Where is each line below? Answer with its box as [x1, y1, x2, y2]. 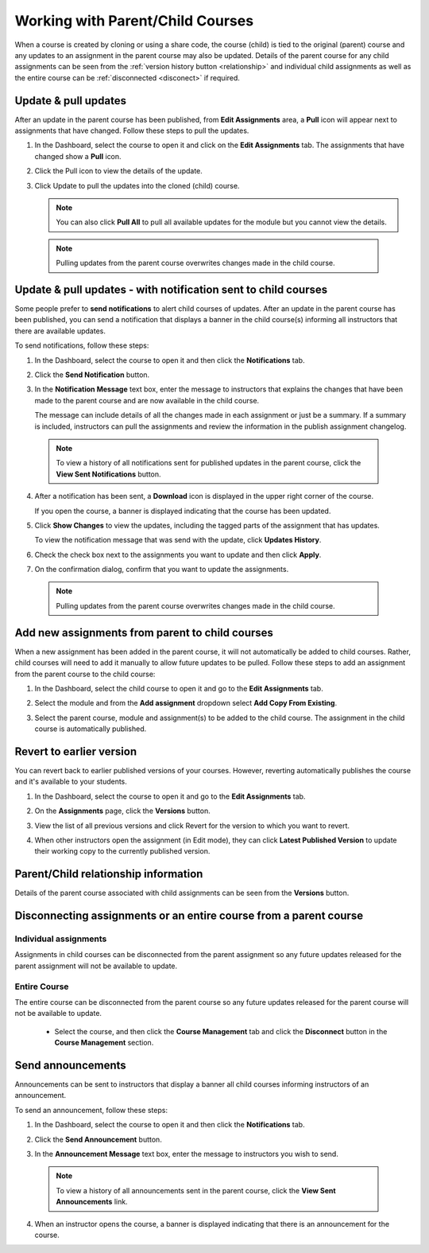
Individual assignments [14, 933, 107, 944]
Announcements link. [56, 1197, 128, 1207]
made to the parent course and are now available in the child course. [34, 395, 260, 405]
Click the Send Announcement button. [34, 1134, 162, 1144]
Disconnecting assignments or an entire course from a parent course [14, 909, 364, 923]
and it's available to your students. [14, 776, 127, 787]
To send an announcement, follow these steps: [14, 1105, 168, 1115]
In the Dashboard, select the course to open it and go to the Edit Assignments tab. [34, 792, 306, 801]
